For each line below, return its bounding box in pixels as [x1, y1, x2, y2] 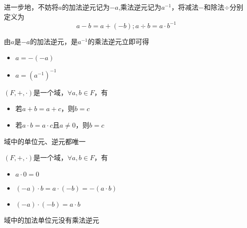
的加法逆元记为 [62, 2, 110, 12]
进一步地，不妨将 [4, 2, 58, 12]
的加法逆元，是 [30, 36, 78, 46]
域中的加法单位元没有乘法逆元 [4, 214, 99, 225]
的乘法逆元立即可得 [88, 36, 149, 46]
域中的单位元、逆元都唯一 [4, 136, 86, 146]
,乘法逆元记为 [118, 2, 161, 12]
